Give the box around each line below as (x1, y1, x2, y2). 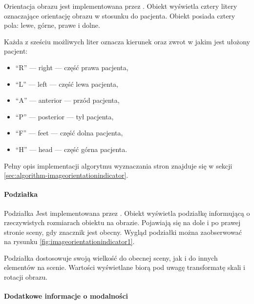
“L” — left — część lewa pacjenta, (15, 78, 119, 89)
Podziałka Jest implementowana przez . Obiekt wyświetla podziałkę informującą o (4, 208, 250, 218)
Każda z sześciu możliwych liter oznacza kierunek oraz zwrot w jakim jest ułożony (4, 36, 250, 46)
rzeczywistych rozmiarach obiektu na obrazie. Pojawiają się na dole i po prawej (4, 217, 241, 228)
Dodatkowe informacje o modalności (4, 291, 128, 301)
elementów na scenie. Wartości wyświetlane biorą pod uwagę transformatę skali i (4, 262, 246, 272)
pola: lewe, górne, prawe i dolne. (4, 20, 100, 30)
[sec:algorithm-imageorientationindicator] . (4, 170, 128, 180)
